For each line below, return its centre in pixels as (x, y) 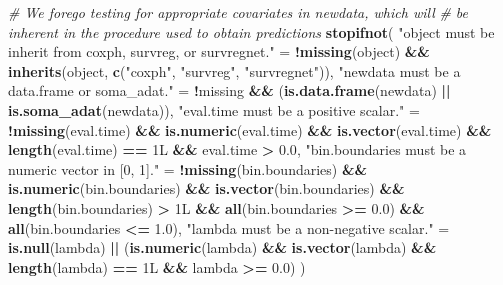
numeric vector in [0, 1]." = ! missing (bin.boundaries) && (187, 168)
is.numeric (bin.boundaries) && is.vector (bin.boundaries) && (206, 188)
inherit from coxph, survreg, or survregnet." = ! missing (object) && (219, 51)
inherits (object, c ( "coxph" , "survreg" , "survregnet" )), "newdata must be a (234, 70)
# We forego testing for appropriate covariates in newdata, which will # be (238, 12)
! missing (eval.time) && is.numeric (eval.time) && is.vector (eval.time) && (250, 129)
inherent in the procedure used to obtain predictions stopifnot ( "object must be (251, 31)
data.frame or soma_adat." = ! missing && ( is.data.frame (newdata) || (229, 90)
